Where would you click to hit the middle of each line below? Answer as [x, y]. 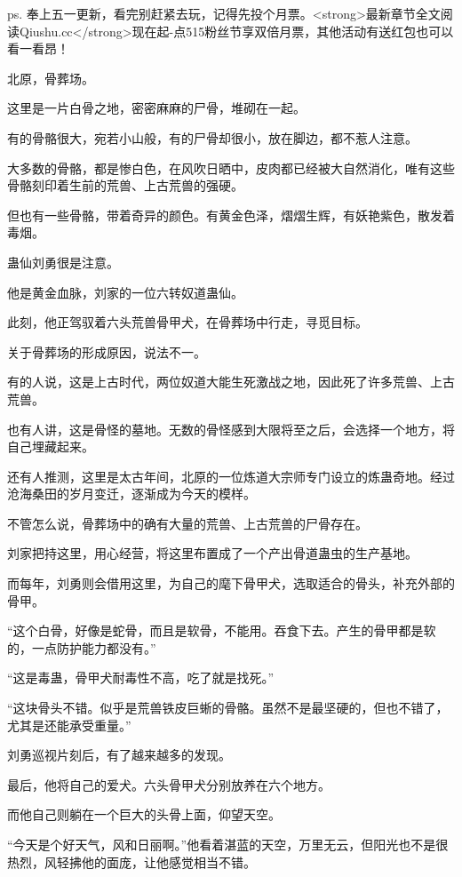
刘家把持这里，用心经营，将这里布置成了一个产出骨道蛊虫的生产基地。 [212, 553]
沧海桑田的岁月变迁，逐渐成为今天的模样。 [131, 494]
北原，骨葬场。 [51, 78]
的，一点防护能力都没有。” [82, 647]
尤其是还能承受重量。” [69, 725]
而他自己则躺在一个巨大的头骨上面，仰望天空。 [144, 814]
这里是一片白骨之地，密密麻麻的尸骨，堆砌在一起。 [156, 108]
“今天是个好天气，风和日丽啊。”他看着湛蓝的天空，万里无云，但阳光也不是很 [228, 844]
